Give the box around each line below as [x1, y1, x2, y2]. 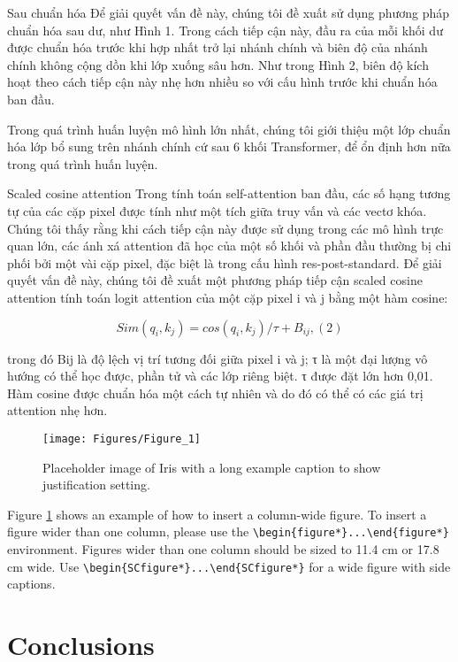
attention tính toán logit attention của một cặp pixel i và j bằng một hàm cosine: [7, 288, 448, 306]
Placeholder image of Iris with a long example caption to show [42, 458, 381, 476]
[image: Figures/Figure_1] [42, 432, 201, 445]
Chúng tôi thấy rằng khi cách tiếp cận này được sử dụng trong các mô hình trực [7, 219, 444, 237]
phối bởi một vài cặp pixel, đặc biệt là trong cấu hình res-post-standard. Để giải [7, 253, 442, 272]
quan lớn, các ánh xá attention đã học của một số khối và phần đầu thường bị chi [7, 236, 452, 255]
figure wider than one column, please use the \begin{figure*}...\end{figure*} [7, 522, 449, 541]
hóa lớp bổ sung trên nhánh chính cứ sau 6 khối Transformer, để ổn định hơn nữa [7, 137, 451, 156]
